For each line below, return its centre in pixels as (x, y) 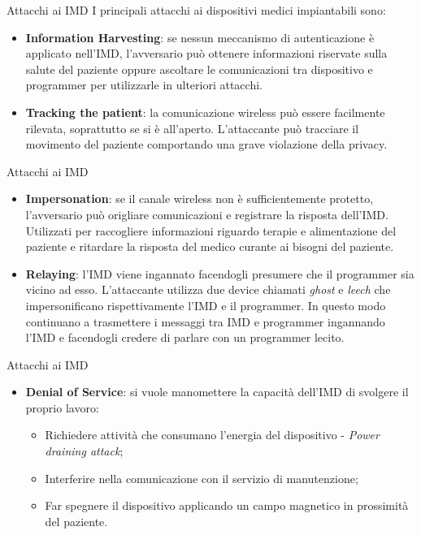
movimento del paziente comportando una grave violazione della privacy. (206, 144)
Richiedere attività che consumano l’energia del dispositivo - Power (212, 435)
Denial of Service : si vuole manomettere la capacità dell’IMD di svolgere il (217, 392)
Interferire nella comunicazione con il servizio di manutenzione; (202, 478)
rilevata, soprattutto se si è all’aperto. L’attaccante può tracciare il (192, 128)
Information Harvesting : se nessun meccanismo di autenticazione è (200, 37)
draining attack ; (84, 451)
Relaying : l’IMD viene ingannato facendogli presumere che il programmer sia (220, 273)
